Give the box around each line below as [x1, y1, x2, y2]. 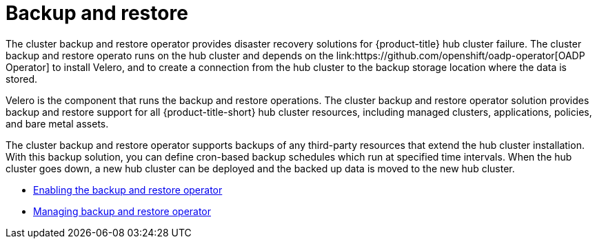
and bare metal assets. [6, 117, 109, 130]
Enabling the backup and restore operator [33, 183, 223, 196]
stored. [6, 72, 38, 85]
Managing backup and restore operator [33, 205, 212, 217]
